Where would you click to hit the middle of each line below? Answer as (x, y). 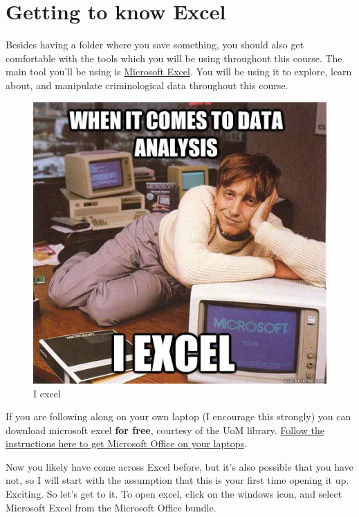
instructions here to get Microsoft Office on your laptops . (126, 443)
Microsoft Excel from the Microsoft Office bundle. (111, 507)
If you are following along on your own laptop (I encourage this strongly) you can (178, 416)
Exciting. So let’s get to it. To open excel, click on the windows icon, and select (174, 494)
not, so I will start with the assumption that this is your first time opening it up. (177, 480)
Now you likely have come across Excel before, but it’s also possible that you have (179, 466)
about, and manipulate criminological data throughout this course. (147, 85)
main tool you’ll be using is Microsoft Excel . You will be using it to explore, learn (179, 72)
